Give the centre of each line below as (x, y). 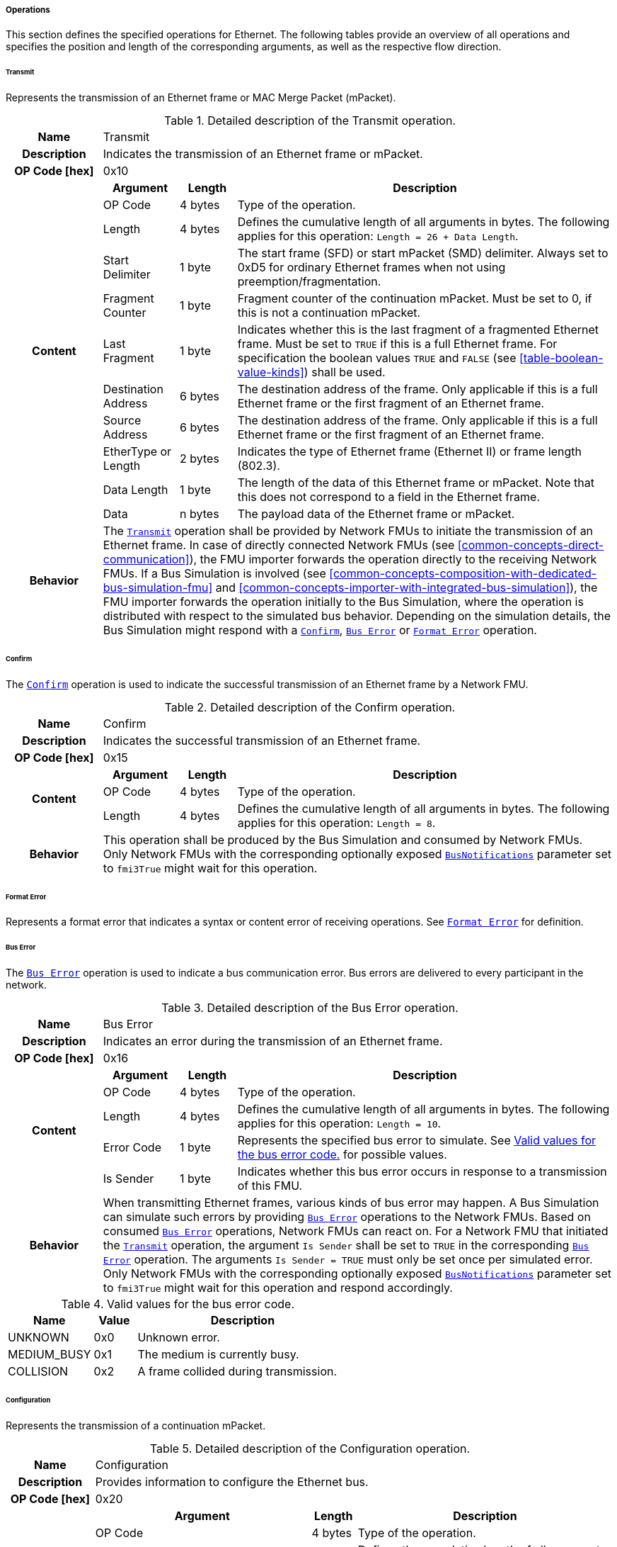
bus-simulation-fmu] (158, 588)
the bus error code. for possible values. (342, 1155)
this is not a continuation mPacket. (329, 313)
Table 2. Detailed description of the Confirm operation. (310, 707)
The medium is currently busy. (218, 1355)
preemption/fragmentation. (309, 282)
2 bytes (200, 459)
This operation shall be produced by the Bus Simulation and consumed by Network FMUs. (343, 839)
